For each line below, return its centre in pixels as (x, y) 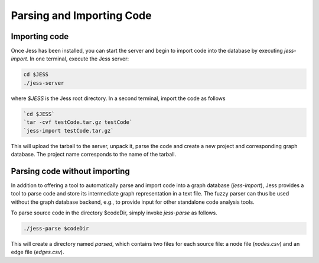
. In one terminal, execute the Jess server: (78, 59)
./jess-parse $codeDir (56, 229)
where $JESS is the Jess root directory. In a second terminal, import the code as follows (118, 98)
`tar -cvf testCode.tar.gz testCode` (78, 122)
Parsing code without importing (70, 171)
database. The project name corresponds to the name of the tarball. (94, 154)
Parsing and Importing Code (81, 15)
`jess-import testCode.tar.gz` (69, 131)
